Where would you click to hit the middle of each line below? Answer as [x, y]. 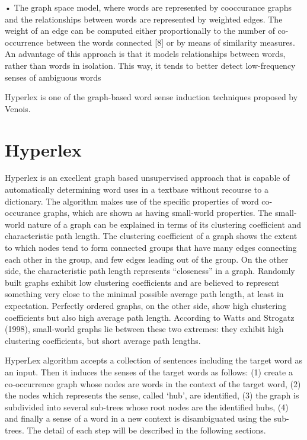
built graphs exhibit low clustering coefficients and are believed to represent [142, 282]
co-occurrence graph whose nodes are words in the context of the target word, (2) [153, 383]
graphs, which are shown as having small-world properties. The [158, 213]
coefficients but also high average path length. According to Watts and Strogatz [150, 317]
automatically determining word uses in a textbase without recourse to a [137, 189]
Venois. [18, 108]
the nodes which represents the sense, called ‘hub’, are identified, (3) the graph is [152, 395]
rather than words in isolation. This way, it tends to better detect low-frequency [150, 65]
